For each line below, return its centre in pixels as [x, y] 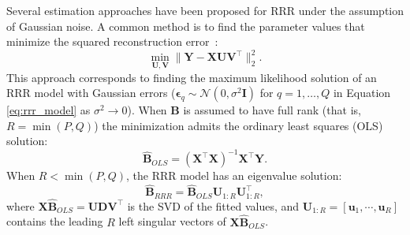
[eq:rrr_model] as [48, 110]
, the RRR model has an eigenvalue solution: [234, 175]
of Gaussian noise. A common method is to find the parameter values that [186, 26]
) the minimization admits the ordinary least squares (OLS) [239, 125]
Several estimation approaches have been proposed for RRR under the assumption [205, 10]
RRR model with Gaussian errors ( [91, 93]
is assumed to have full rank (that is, [272, 110]
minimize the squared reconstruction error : [112, 41]
